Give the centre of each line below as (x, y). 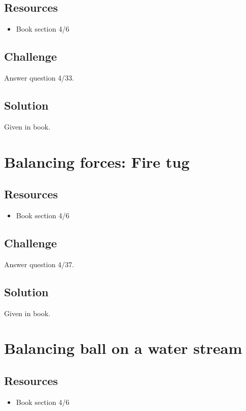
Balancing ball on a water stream (123, 348)
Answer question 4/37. (39, 264)
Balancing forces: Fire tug (97, 161)
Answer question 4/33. (39, 78)
